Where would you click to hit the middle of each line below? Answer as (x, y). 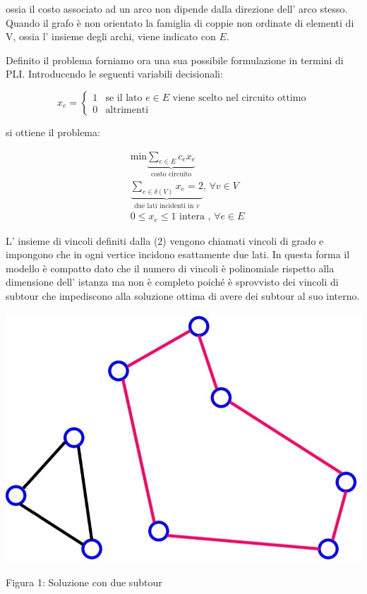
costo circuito (171, 175)
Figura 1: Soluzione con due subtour (84, 582)
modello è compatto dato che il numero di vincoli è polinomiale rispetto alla (170, 268)
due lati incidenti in (164, 206)
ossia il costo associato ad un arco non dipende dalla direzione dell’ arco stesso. (177, 8)
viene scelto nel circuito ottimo (239, 98)
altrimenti (127, 110)
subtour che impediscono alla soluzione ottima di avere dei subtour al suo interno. (183, 296)
